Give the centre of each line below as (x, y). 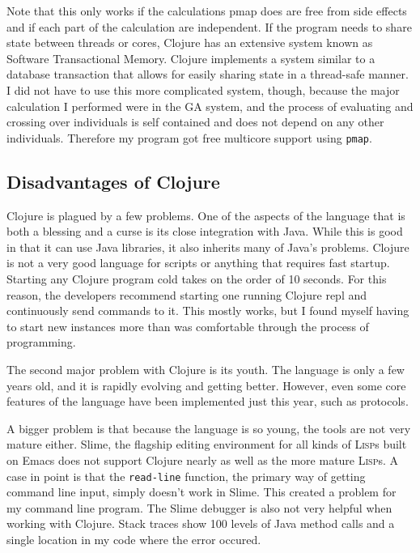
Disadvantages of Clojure (113, 181)
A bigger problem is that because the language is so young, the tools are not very (209, 428)
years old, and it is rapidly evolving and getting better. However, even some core (206, 385)
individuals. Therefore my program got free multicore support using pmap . (189, 137)
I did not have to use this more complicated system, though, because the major (203, 89)
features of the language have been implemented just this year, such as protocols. (208, 401)
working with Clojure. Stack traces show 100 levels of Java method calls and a (201, 523)
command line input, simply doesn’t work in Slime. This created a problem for (202, 492)
